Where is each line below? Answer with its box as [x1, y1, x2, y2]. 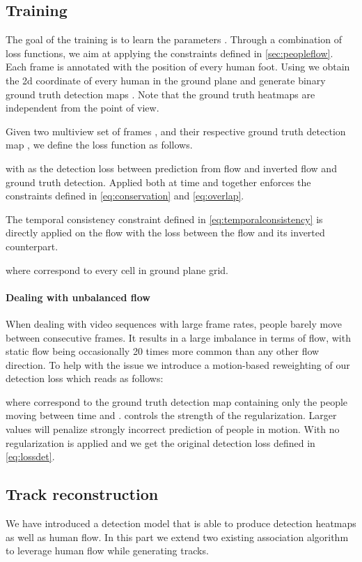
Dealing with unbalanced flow [6, 289, 150, 304]
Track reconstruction [6, 483, 159, 505]
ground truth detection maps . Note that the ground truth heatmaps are [6, 86, 315, 101]
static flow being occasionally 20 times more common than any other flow [6, 344, 320, 358]
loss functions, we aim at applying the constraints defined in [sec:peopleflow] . [6, 45, 333, 60]
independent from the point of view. [6, 100, 159, 115]
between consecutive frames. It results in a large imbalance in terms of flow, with [6, 330, 351, 344]
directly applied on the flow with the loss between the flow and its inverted [6, 225, 325, 240]
